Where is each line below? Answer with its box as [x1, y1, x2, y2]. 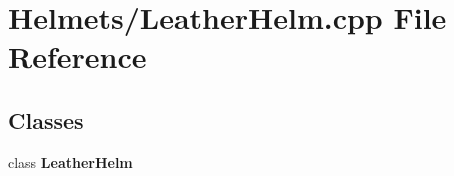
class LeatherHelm [8, 151, 133, 172]
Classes [8, 104, 84, 135]
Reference [8, 36, 147, 77]
